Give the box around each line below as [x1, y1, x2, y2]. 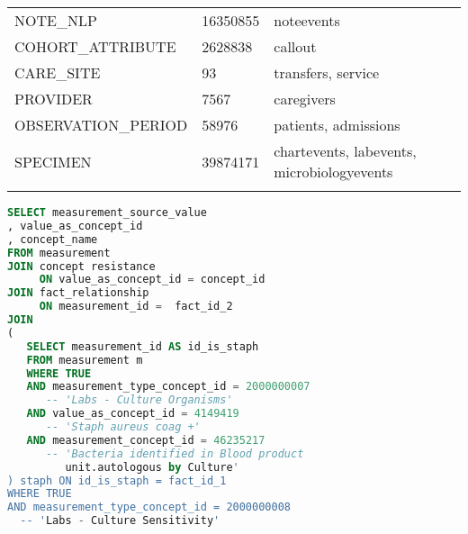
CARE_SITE [14, 62, 101, 83]
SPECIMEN [14, 150, 92, 172]
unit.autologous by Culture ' [65, 460, 239, 474]
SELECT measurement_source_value [7, 206, 207, 219]
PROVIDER [14, 88, 93, 109]
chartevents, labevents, [274, 140, 417, 161]
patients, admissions [274, 114, 400, 135]
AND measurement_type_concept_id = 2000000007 [26, 380, 310, 394]
